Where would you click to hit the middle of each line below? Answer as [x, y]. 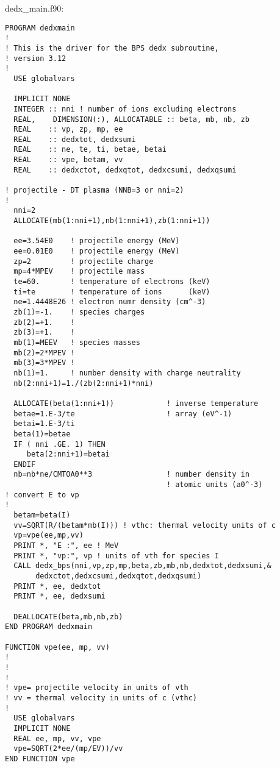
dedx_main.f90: [34, 8]
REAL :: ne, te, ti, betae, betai [90, 150]
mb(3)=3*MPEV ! [44, 363]
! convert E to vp [42, 495]
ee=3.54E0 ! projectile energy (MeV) [97, 241]
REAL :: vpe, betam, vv [68, 160]
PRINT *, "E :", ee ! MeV [66, 546]
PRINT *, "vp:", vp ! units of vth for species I [116, 556]
